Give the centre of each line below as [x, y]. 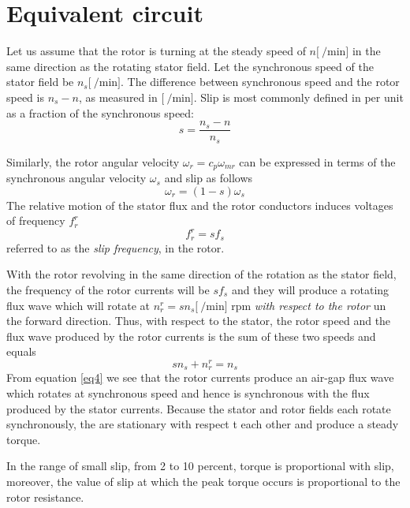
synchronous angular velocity [76, 178]
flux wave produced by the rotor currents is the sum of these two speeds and [191, 336]
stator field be [40, 82]
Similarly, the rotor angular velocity [93, 161]
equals [21, 351]
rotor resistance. [45, 497]
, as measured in [118, 97]
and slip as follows [209, 178]
